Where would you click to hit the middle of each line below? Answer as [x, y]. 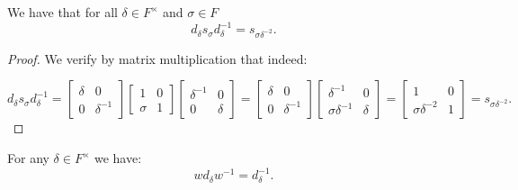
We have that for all [63, 12]
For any [28, 158]
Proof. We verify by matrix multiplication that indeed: [157, 58]
